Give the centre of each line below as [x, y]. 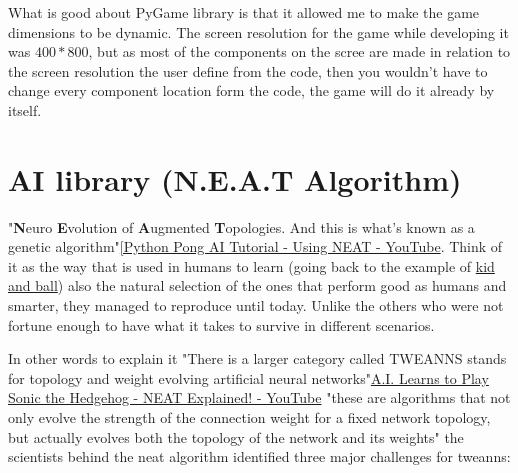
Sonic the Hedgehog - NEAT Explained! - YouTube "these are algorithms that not [259, 397]
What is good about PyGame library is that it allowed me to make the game [244, 12]
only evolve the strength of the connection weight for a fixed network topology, [249, 417]
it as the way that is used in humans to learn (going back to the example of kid [251, 265]
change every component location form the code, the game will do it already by [251, 90]
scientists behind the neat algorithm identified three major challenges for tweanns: [259, 456]
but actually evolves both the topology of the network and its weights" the [236, 436]
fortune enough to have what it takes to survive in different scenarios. [221, 324]
